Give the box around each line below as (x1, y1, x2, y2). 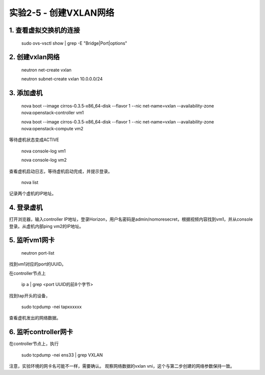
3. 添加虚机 (9, 89, 43, 97)
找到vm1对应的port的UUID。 (9, 261, 66, 267)
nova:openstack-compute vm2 (21, 125, 83, 131)
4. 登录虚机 (9, 203, 43, 212)
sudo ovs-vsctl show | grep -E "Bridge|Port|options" (21, 40, 128, 46)
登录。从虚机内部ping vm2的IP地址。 (9, 223, 84, 229)
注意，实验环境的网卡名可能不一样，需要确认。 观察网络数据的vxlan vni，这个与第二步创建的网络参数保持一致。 (9, 363, 235, 369)
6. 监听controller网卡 (9, 328, 73, 336)
